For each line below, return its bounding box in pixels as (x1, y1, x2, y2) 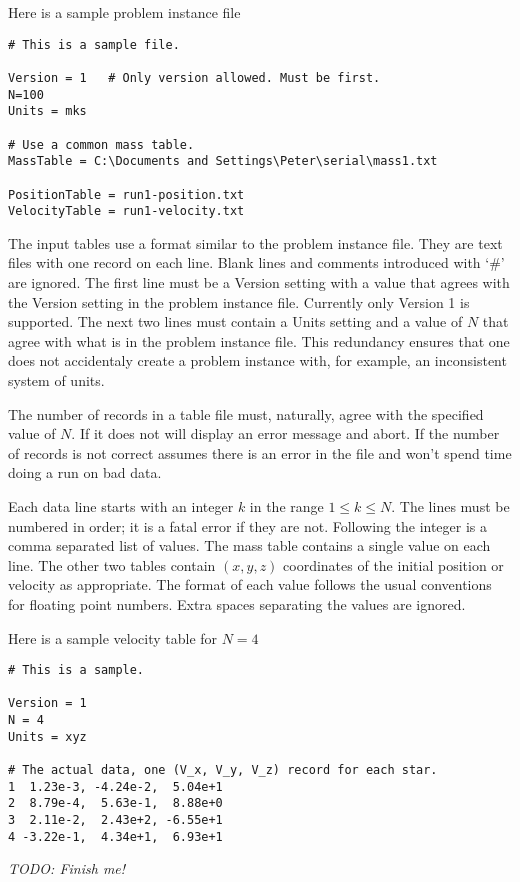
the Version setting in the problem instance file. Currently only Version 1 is (8, 291, 470, 312)
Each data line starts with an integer (8, 495, 234, 516)
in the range (249, 495, 324, 516)
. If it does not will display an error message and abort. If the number (71, 423, 500, 444)
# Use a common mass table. (8, 137, 195, 152)
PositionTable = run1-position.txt (8, 187, 245, 202)
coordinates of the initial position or (283, 554, 504, 575)
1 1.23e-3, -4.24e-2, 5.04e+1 (8, 779, 223, 794)
